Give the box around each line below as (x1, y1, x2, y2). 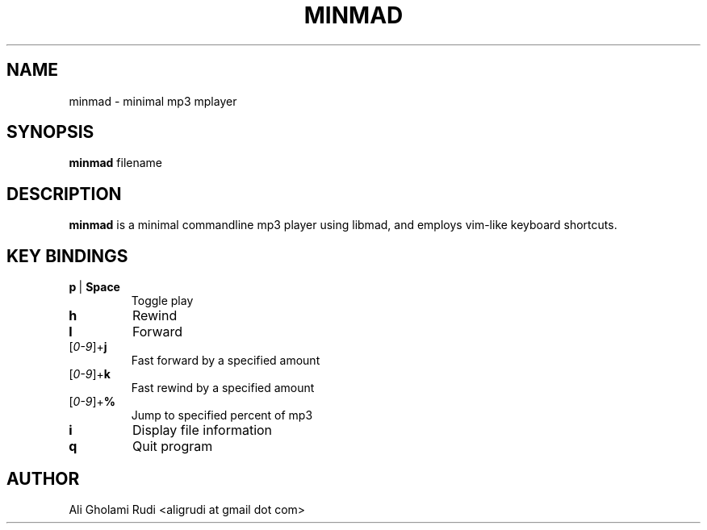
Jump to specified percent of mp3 (131, 408, 313, 423)
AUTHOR (6, 468, 80, 489)
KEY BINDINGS (6, 245, 128, 266)
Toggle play (131, 294, 194, 308)
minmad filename (69, 156, 163, 170)
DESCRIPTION (6, 183, 122, 204)
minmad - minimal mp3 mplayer (69, 94, 237, 108)
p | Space (69, 280, 120, 294)
